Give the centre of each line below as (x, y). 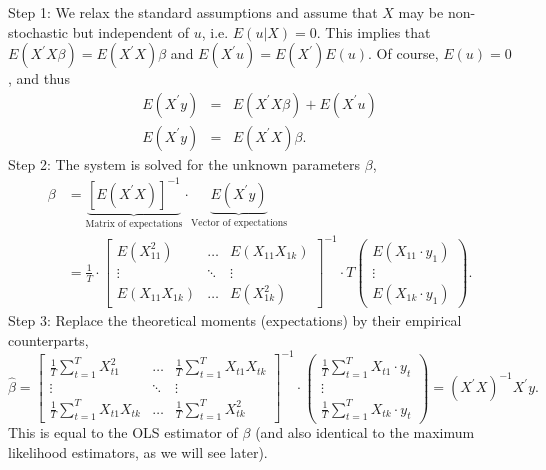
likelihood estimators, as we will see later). (138, 452)
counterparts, (48, 339)
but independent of (131, 31)
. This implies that (373, 31)
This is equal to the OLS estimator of (123, 432)
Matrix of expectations (134, 223)
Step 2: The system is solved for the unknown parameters (184, 163)
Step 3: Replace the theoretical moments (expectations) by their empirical (235, 320)
